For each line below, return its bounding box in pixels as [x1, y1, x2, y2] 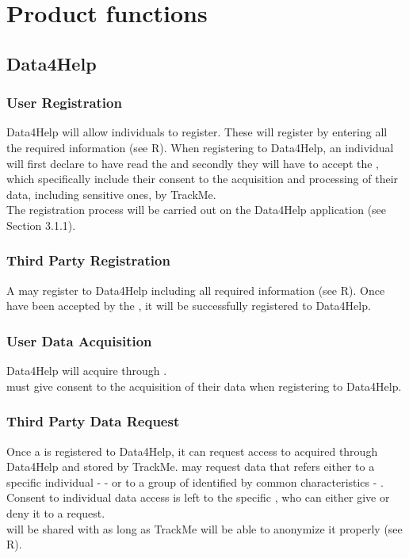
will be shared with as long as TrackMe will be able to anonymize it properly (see [6, 520, 403, 537]
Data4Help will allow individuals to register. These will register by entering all [6, 124, 388, 140]
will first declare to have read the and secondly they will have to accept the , [6, 155, 380, 171]
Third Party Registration [6, 250, 170, 270]
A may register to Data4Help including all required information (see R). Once [6, 281, 385, 298]
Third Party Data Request [6, 411, 180, 431]
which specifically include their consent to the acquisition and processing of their [6, 170, 399, 187]
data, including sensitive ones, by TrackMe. [6, 185, 216, 202]
